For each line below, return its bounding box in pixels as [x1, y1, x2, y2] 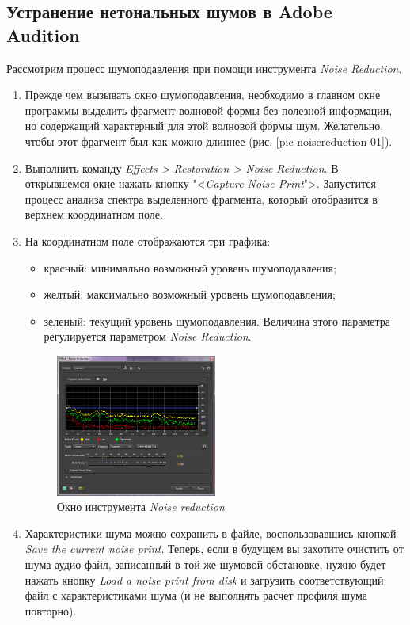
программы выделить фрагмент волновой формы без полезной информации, [25, 101, 393, 118]
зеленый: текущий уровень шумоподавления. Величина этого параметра [44, 312, 391, 329]
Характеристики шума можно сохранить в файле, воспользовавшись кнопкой [25, 524, 397, 541]
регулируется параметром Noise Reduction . [44, 328, 252, 345]
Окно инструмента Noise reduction [56, 498, 225, 515]
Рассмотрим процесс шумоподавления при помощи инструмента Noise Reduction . [6, 59, 402, 76]
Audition [6, 22, 80, 47]
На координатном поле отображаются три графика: [25, 232, 271, 249]
